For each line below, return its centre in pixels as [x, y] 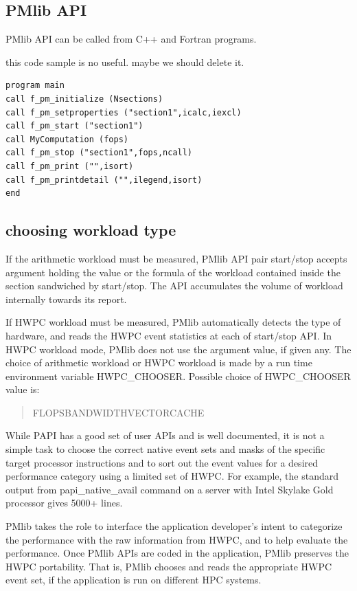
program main [35, 86]
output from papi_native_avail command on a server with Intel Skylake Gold [170, 489]
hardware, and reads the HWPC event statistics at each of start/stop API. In [169, 335]
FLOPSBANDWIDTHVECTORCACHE [118, 412]
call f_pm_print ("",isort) [70, 166]
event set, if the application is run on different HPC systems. [134, 580]
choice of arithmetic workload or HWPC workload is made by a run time [159, 363]
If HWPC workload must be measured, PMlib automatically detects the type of [173, 322]
